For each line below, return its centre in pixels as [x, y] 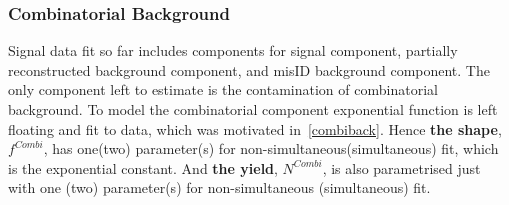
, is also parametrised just [401, 167]
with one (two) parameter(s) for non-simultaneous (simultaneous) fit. [219, 187]
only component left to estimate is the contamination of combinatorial [223, 89]
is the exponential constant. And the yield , [143, 167]
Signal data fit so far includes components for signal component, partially [233, 50]
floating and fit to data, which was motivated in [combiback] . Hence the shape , [255, 128]
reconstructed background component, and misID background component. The [249, 69]
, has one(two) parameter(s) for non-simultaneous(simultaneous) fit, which [271, 148]
